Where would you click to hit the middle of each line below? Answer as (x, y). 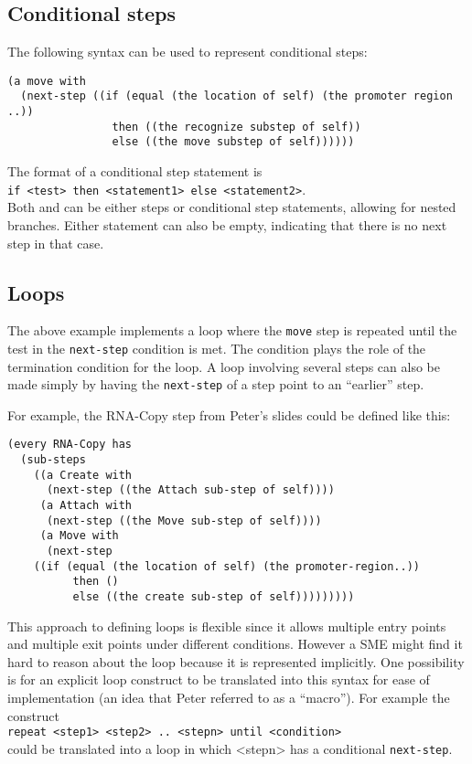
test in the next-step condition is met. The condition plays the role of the (217, 348)
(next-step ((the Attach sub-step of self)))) (190, 490)
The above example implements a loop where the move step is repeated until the (232, 330)
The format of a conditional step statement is (135, 171)
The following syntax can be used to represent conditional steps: (188, 52)
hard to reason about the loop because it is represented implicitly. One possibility (236, 661)
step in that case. (56, 243)
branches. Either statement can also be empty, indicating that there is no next (227, 224)
